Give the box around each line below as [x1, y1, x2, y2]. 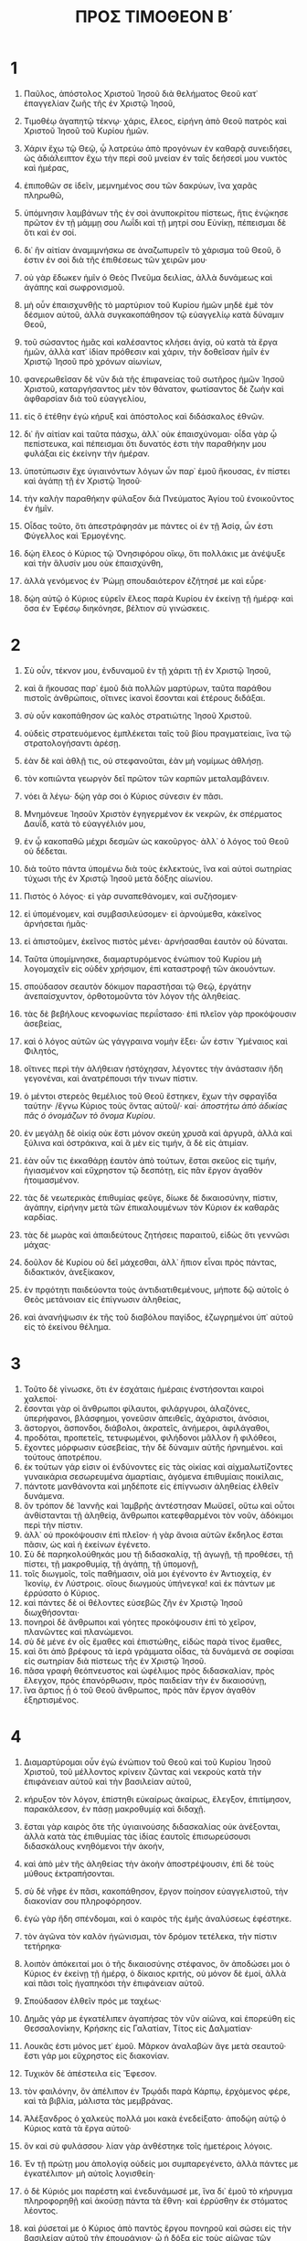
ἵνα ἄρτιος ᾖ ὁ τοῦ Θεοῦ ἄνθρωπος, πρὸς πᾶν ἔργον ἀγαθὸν [23, 1684, 257, 1695]
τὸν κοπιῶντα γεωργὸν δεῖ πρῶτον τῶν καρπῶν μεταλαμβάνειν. [23, 772, 270, 783]
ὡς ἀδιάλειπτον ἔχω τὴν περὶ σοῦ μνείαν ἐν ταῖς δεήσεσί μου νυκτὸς [23, 153, 288, 164]
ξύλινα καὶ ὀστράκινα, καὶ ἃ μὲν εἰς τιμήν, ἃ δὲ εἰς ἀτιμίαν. [23, 1137, 249, 1148]
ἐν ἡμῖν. [23, 503, 54, 514]
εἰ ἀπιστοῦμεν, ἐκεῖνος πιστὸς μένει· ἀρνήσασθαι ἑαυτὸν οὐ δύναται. [23, 935, 289, 947]
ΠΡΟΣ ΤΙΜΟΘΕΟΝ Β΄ [75, 6, 234, 27]
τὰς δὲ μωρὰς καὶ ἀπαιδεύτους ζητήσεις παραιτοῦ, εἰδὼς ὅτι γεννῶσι [23, 1229, 291, 1240]
